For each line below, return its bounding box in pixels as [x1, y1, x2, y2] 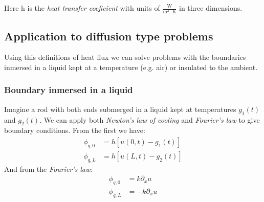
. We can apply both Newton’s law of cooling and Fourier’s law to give [39, 114, 260, 125]
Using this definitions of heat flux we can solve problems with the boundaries [4, 52, 246, 62]
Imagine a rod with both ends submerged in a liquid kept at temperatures [4, 103, 236, 114]
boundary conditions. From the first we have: [4, 125, 145, 136]
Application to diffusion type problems [4, 28, 213, 43]
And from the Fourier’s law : [4, 163, 93, 174]
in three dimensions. [179, 3, 243, 13]
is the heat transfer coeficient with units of [27, 3, 160, 13]
